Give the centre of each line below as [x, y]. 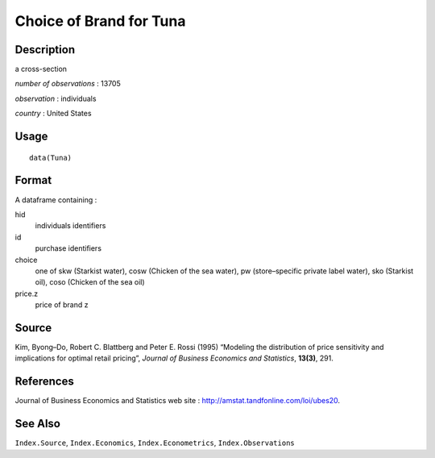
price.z [27, 294]
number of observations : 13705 [68, 84]
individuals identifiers [70, 226]
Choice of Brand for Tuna [100, 21]
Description [45, 50]
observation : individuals [56, 98]
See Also [37, 424]
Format [33, 180]
